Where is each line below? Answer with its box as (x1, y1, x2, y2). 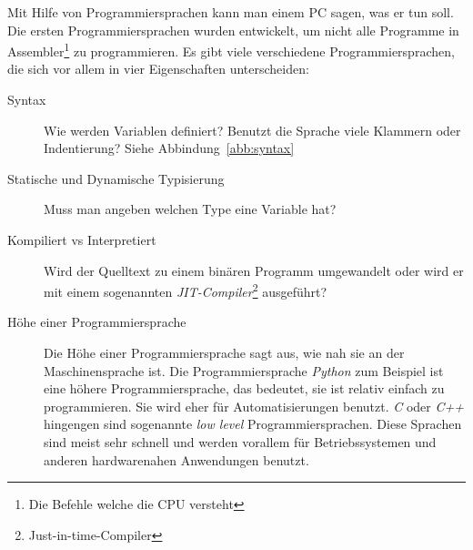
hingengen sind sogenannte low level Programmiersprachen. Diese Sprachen (44, 414, 462, 433)
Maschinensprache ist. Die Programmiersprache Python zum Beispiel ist (44, 361, 444, 380)
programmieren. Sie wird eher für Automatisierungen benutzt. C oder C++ (44, 396, 464, 415)
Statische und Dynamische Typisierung (7, 168, 225, 188)
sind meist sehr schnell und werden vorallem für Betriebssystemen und (44, 433, 437, 451)
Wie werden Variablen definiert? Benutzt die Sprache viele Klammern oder (44, 120, 461, 139)
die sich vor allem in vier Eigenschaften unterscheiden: (7, 59, 309, 78)
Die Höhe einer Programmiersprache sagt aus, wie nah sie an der (44, 343, 405, 362)
